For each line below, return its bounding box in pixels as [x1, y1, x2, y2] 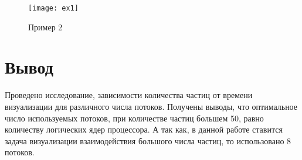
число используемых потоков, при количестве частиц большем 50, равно [5, 112, 264, 124]
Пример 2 [28, 20, 63, 33]
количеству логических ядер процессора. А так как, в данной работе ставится [5, 123, 283, 135]
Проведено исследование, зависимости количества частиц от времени [5, 89, 253, 101]
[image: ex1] [28, 4, 79, 12]
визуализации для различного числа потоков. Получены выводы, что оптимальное [5, 100, 298, 112]
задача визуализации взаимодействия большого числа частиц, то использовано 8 [5, 134, 291, 147]
